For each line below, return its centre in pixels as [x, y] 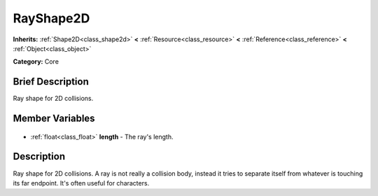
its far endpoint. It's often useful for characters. [81, 183]
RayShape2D [51, 18]
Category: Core [36, 62]
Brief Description [51, 82]
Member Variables [54, 119]
